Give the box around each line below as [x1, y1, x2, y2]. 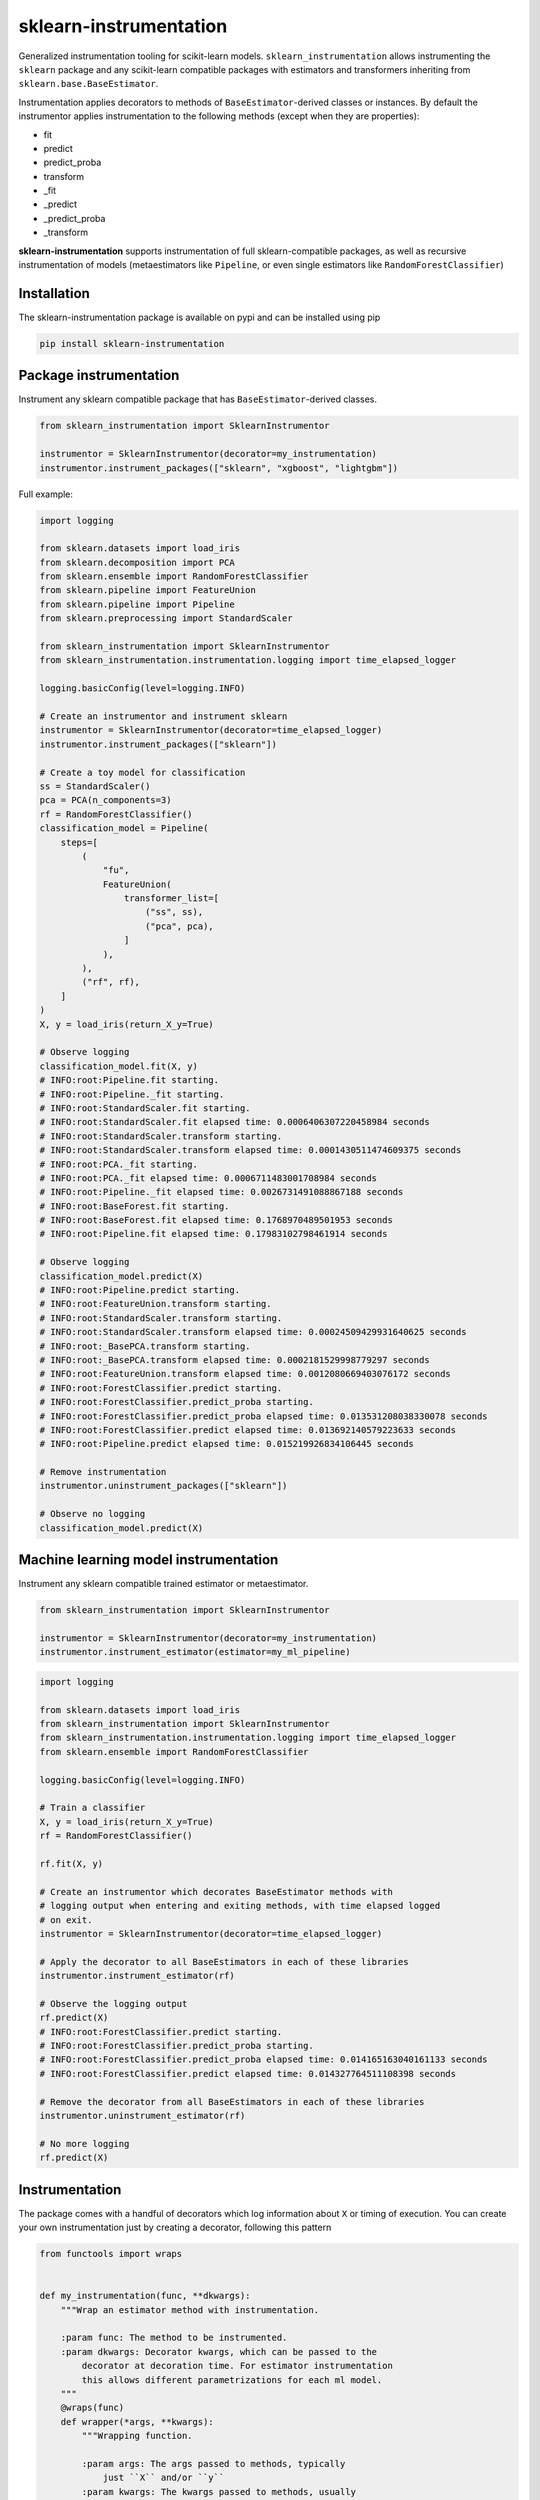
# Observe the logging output [39, 1998, 188, 2009]
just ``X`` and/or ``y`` [102, 2472, 225, 2484]
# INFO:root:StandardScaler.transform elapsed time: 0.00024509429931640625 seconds [39, 1326, 467, 1338]
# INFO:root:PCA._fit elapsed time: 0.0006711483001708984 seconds [39, 1172, 378, 1184]
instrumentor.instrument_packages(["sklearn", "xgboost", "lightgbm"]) [39, 462, 399, 474]
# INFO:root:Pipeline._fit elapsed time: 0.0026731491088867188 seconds [39, 1186, 404, 1198]
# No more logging [39, 2138, 130, 2149]
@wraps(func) [60, 2402, 125, 2414]
